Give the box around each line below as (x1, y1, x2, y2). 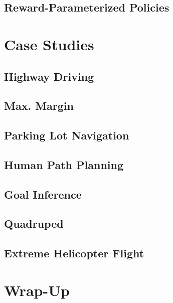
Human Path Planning (4, 157, 124, 172)
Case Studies (4, 34, 94, 54)
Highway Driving (4, 68, 94, 84)
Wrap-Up (4, 279, 70, 300)
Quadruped (4, 216, 64, 231)
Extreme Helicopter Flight (4, 245, 144, 261)
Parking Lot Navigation (4, 127, 129, 143)
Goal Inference (4, 186, 82, 202)
